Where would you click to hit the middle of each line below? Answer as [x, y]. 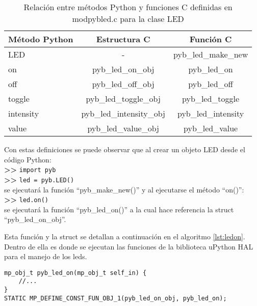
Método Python [41, 39]
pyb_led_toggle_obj [123, 99]
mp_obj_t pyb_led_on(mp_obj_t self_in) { [75, 273]
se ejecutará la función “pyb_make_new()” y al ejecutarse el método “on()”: [124, 189]
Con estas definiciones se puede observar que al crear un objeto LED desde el [125, 149]
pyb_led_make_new [211, 54]
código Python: [28, 159]
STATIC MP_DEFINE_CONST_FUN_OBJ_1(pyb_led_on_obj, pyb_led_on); [115, 298]
